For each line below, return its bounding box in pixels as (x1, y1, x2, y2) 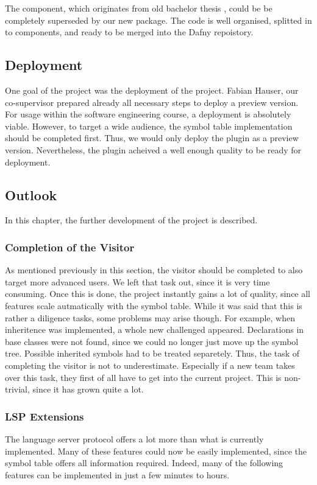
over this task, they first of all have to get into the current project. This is (5, 371, 282, 383)
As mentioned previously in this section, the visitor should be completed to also (5, 263, 303, 276)
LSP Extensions (5, 408, 84, 424)
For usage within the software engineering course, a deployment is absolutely (5, 108, 291, 120)
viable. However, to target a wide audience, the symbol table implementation (5, 119, 293, 132)
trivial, (5, 383, 30, 396)
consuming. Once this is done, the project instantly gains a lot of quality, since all (5, 287, 311, 300)
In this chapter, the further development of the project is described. (5, 214, 258, 226)
